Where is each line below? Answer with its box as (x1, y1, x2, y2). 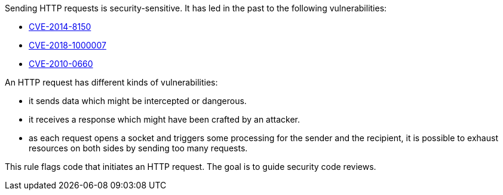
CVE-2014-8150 (29, 22, 91, 32)
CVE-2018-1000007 (29, 40, 106, 50)
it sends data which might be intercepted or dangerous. (29, 96, 247, 106)
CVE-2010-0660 (29, 59, 93, 69)
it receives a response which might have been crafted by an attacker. (29, 114, 300, 124)
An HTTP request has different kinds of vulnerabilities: (5, 77, 218, 87)
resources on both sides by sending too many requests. (29, 143, 248, 153)
